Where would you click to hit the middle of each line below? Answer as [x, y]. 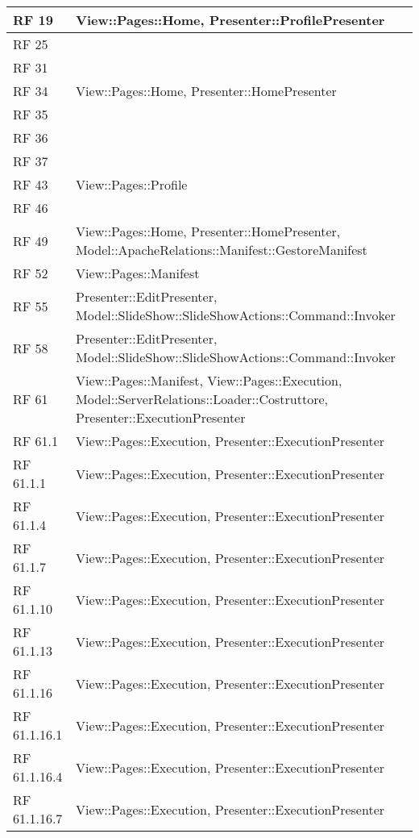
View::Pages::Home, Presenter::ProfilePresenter [230, 20]
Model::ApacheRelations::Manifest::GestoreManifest [222, 250]
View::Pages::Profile [132, 184]
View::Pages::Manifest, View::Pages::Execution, [209, 380]
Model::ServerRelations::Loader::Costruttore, [202, 399]
